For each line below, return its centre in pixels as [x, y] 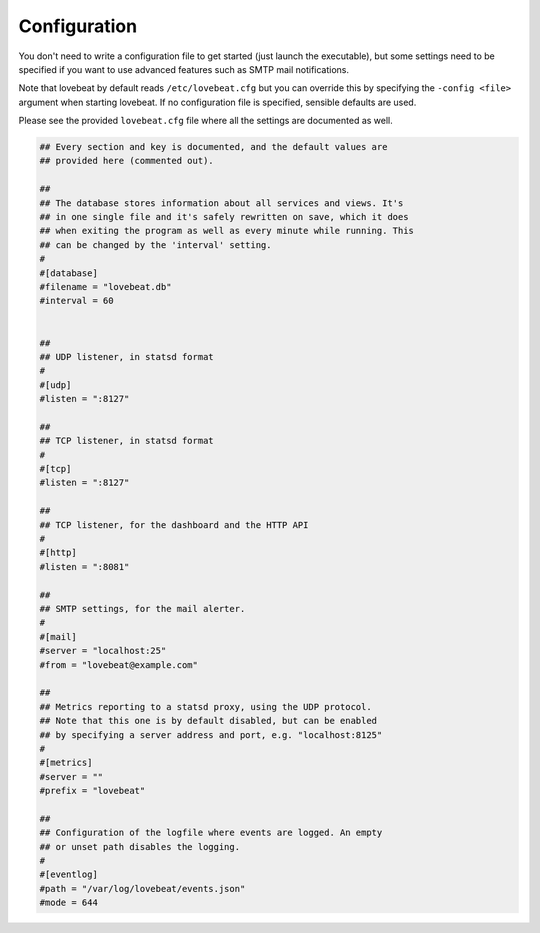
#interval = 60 [76, 301]
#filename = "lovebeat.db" [105, 286]
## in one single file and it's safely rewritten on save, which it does [224, 217]
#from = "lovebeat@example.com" [119, 664]
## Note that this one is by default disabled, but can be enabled [208, 721]
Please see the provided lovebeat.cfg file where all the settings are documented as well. [206, 121]
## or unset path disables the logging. [139, 846]
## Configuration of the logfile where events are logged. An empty [211, 833]
